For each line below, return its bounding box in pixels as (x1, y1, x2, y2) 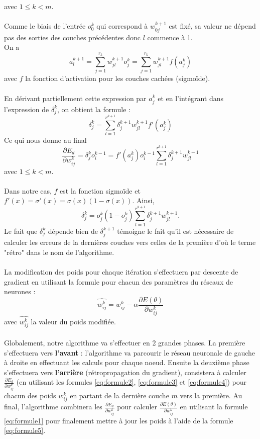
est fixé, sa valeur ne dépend (169, 21, 256, 31)
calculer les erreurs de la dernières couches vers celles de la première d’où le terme (4, 237, 256, 247)
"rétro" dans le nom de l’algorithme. (4, 246, 114, 257)
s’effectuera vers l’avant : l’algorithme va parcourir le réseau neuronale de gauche (4, 347, 255, 358)
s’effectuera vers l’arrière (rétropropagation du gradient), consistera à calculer (4, 367, 246, 377)
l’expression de (4, 104, 49, 114)
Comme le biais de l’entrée (4, 21, 86, 31)
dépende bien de (48, 225, 98, 236)
